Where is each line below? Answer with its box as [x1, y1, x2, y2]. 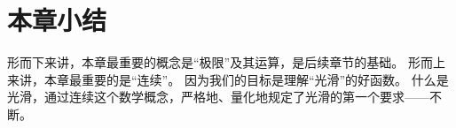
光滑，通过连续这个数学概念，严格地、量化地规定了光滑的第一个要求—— [7, 87, 429, 106]
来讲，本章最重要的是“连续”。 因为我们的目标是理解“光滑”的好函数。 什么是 [7, 70, 449, 88]
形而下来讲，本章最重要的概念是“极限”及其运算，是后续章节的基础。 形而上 [7, 53, 445, 72]
